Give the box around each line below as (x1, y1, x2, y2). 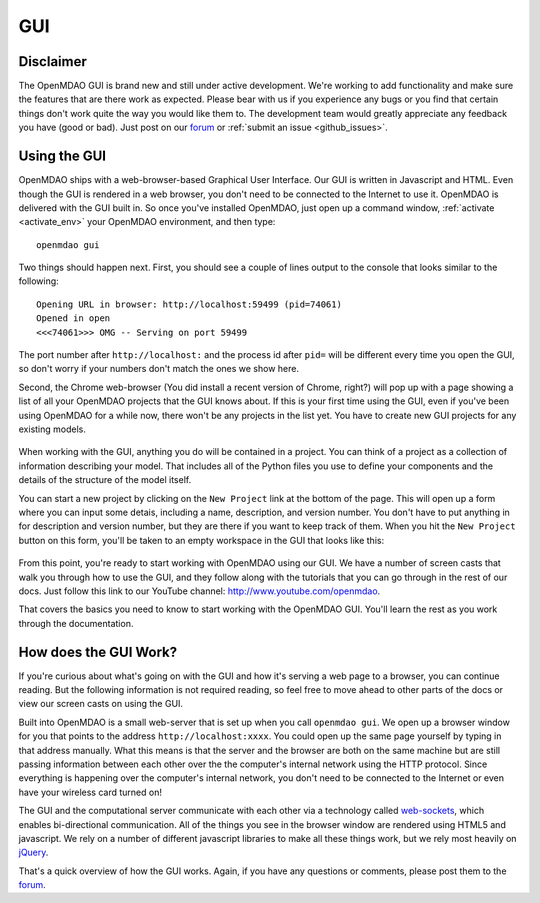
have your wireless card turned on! (18, 786, 162, 798)
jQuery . (18, 846, 49, 859)
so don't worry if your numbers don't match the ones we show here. (18, 363, 300, 375)
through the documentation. (18, 617, 134, 629)
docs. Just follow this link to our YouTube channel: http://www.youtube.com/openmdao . (18, 585, 381, 597)
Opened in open (36, 313, 111, 324)
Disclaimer (18, 53, 87, 70)
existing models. (18, 423, 87, 435)
